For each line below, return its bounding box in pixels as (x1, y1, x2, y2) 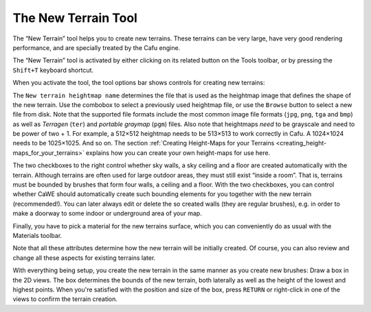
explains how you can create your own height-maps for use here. (86, 148, 271, 157)
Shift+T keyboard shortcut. (12, 66, 94, 74)
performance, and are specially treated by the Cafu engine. (12, 43, 181, 51)
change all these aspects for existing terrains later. (12, 254, 156, 262)
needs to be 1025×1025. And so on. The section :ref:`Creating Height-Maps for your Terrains (12, 139, 275, 147)
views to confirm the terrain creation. (12, 295, 118, 303)
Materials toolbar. (12, 231, 63, 239)
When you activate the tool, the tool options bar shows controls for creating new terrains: (12, 79, 265, 87)
